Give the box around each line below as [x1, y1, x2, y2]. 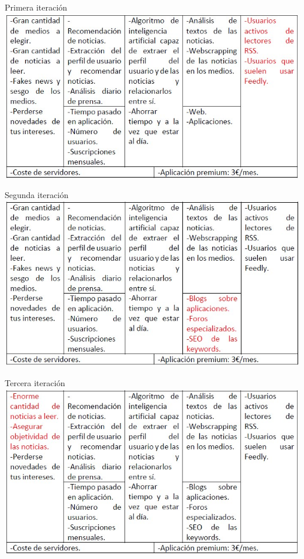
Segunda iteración [5, 189, 68, 201]
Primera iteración [5, 1, 67, 13]
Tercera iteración [5, 377, 65, 389]
